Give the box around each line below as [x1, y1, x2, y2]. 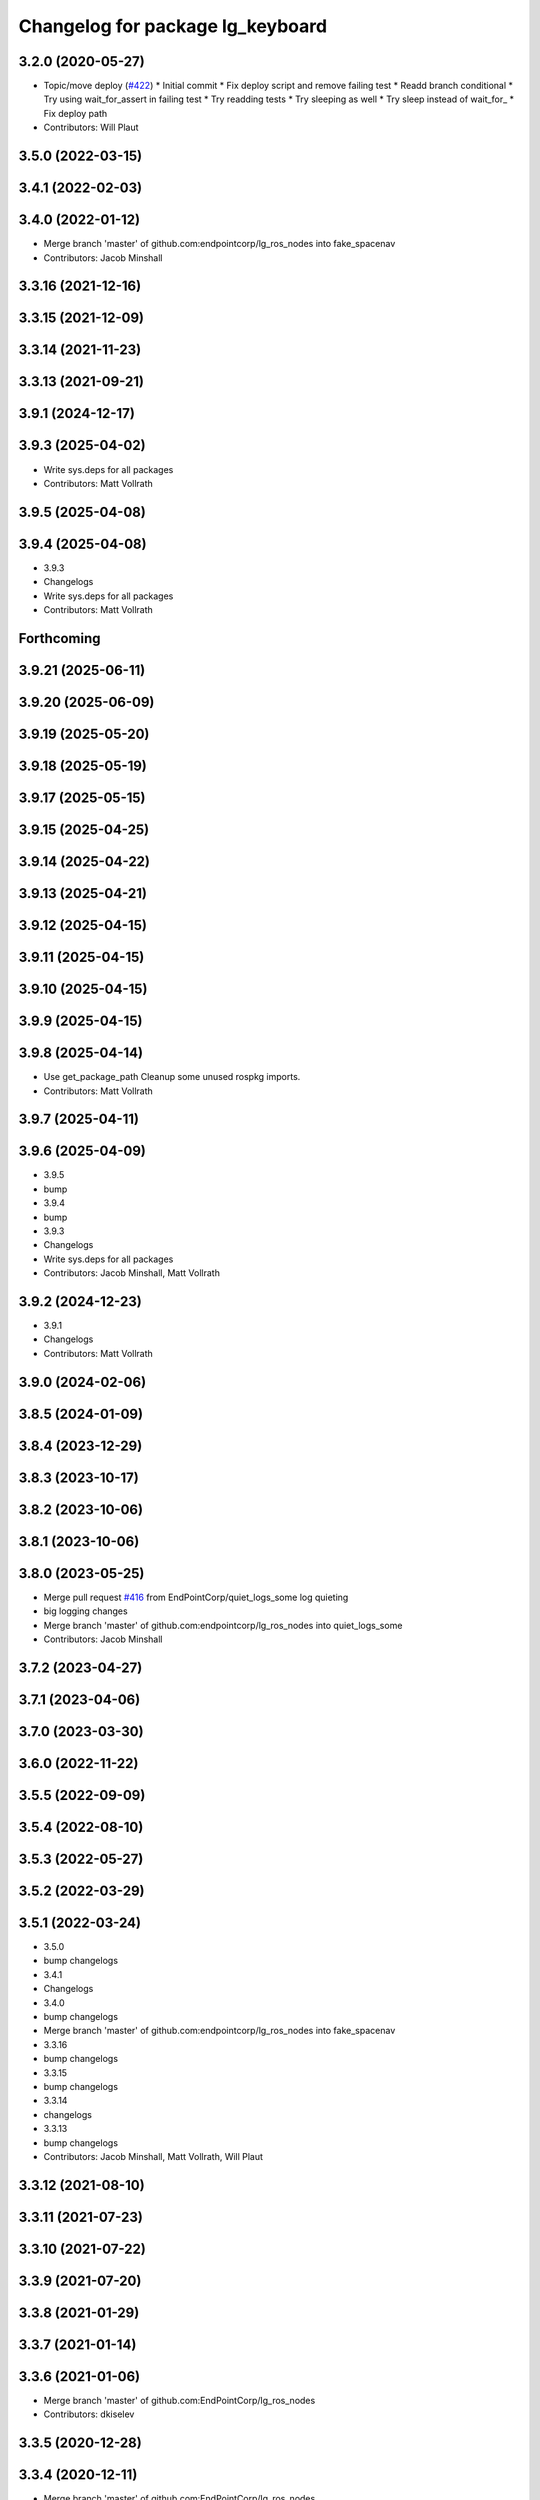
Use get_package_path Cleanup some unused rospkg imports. [43, 1071, 301, 1083]
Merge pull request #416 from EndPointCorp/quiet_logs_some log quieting [43, 1591, 349, 1603]
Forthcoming [18, 630, 101, 647]
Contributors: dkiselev [43, 2408, 135, 2420]
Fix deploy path [43, 107, 108, 119]
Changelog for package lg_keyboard [18, 15, 328, 37]
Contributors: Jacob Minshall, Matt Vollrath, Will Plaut [43, 2150, 264, 2162]
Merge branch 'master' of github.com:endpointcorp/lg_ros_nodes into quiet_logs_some [43, 1619, 403, 1631]
